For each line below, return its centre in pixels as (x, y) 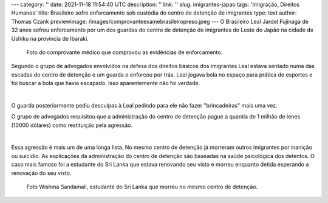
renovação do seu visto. (41, 173)
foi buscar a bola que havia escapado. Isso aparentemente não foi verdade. (106, 83)
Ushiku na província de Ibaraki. (50, 38)
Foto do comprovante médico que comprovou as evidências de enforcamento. (125, 52)
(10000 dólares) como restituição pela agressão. (72, 125)
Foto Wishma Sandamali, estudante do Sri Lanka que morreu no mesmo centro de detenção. (142, 187)
